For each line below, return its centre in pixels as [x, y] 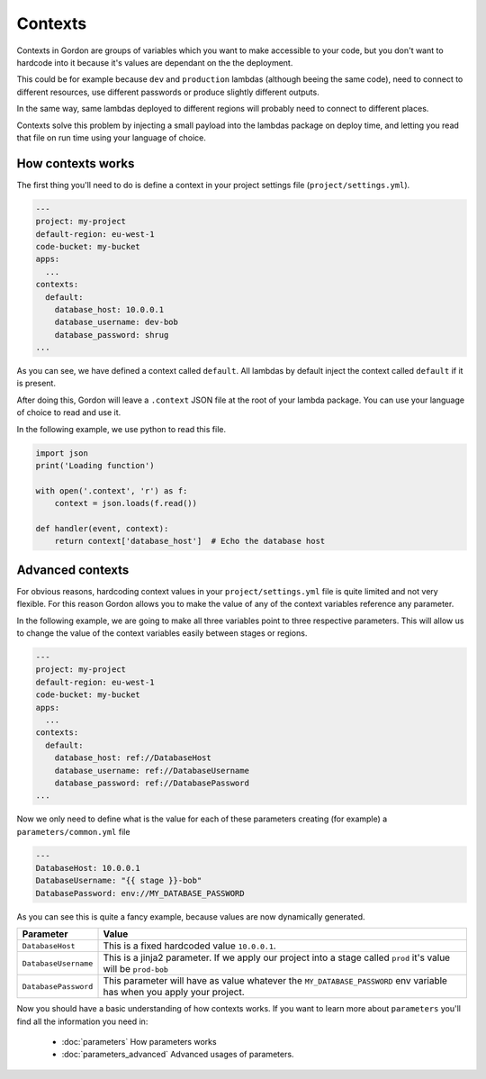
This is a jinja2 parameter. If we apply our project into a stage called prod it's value [276, 957]
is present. [36, 384]
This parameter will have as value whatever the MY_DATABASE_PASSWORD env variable [275, 981]
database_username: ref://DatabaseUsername [152, 771]
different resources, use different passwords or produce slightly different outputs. [168, 92]
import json [62, 453]
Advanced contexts [73, 570]
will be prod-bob [135, 969]
